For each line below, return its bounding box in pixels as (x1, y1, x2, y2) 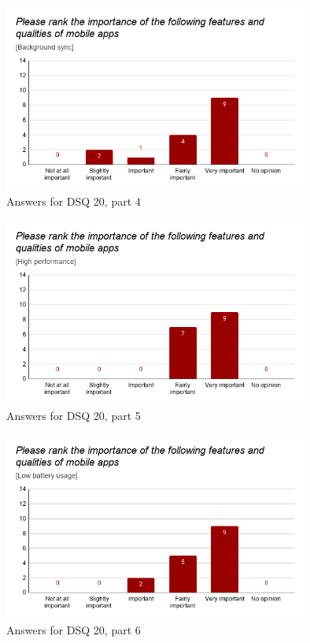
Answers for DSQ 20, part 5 (6, 407, 141, 424)
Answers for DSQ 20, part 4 (6, 193, 141, 210)
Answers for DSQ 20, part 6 (6, 622, 141, 638)
